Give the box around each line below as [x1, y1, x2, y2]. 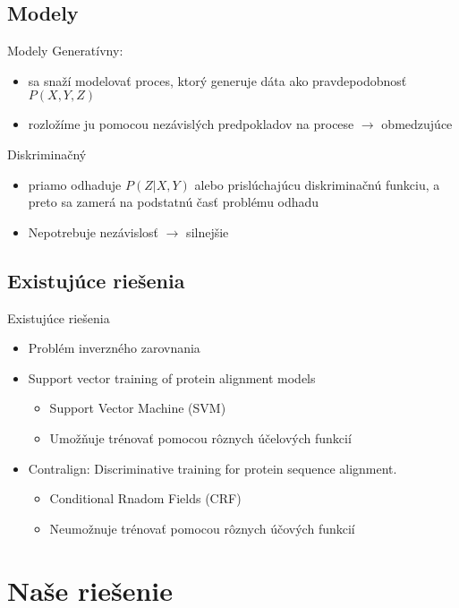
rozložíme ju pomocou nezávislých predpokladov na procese [28, 115, 354, 133]
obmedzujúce [381, 115, 453, 133]
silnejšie [186, 222, 229, 241]
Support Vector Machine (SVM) [49, 398, 226, 417]
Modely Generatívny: [7, 41, 123, 60]
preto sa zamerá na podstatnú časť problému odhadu [28, 193, 319, 211]
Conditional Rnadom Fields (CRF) [49, 489, 242, 508]
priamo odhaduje [28, 175, 122, 193]
